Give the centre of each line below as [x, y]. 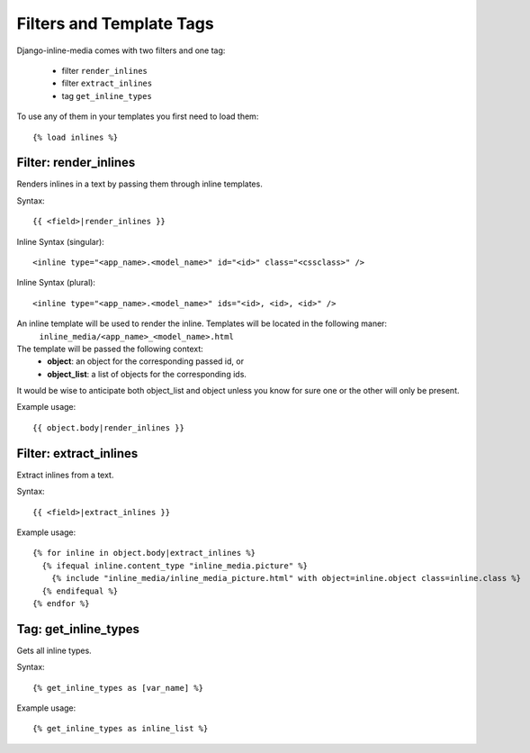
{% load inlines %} [76, 137]
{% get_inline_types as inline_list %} [121, 729]
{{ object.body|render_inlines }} [108, 427]
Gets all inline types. [54, 650]
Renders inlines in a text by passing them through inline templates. [139, 184]
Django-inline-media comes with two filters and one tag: [121, 50]
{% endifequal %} [80, 591]
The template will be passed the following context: [110, 349]
